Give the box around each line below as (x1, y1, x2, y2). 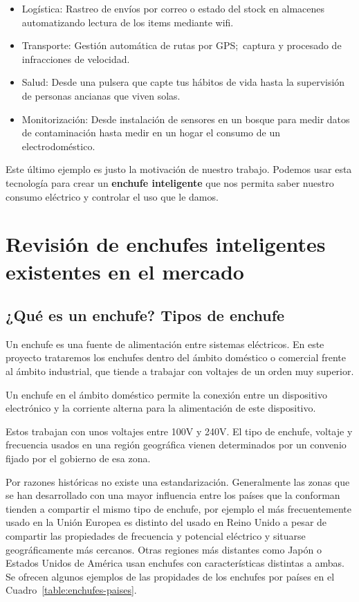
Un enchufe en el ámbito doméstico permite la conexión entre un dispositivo (6, 387, 328, 401)
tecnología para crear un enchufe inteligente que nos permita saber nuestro (6, 175, 334, 190)
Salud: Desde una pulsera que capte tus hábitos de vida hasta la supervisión (21, 75, 345, 89)
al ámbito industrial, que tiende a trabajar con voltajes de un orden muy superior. (6, 364, 354, 378)
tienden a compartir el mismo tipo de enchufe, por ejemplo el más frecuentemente (6, 501, 351, 516)
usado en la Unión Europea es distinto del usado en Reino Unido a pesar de (6, 515, 327, 529)
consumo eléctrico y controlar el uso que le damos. (6, 189, 219, 203)
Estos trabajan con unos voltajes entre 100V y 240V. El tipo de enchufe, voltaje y (6, 423, 353, 438)
